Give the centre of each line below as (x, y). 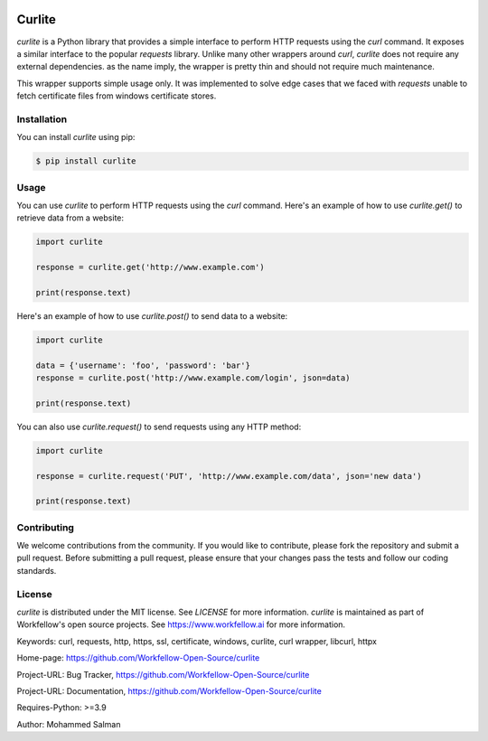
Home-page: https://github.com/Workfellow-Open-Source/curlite (138, 658)
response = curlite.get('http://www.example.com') (150, 267)
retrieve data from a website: (70, 218)
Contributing (45, 527)
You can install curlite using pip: (76, 137)
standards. (37, 570)
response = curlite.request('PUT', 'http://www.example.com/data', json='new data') (229, 476)
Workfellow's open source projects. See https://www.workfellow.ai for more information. (181, 624)
